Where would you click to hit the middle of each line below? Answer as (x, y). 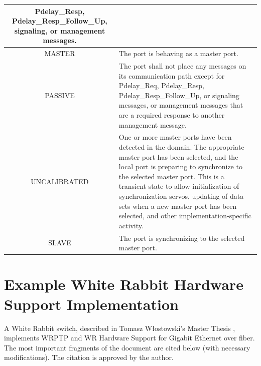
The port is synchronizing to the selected (182, 238)
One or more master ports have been (175, 137)
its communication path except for (172, 75)
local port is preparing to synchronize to (180, 166)
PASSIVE (60, 95)
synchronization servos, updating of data (181, 196)
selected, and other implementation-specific (185, 216)
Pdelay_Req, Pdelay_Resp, (161, 85)
